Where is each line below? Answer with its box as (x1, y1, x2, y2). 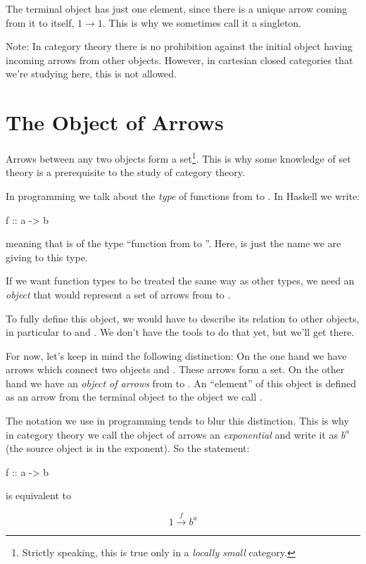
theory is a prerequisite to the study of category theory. (6, 165, 245, 180)
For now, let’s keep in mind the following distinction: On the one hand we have (6, 348, 347, 363)
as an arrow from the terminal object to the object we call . (6, 389, 263, 404)
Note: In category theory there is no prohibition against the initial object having (6, 39, 353, 54)
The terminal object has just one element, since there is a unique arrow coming (6, 1, 347, 15)
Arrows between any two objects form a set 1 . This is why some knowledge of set (6, 149, 351, 165)
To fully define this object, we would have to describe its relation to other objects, (6, 311, 360, 325)
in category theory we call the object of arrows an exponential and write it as (6, 427, 338, 441)
